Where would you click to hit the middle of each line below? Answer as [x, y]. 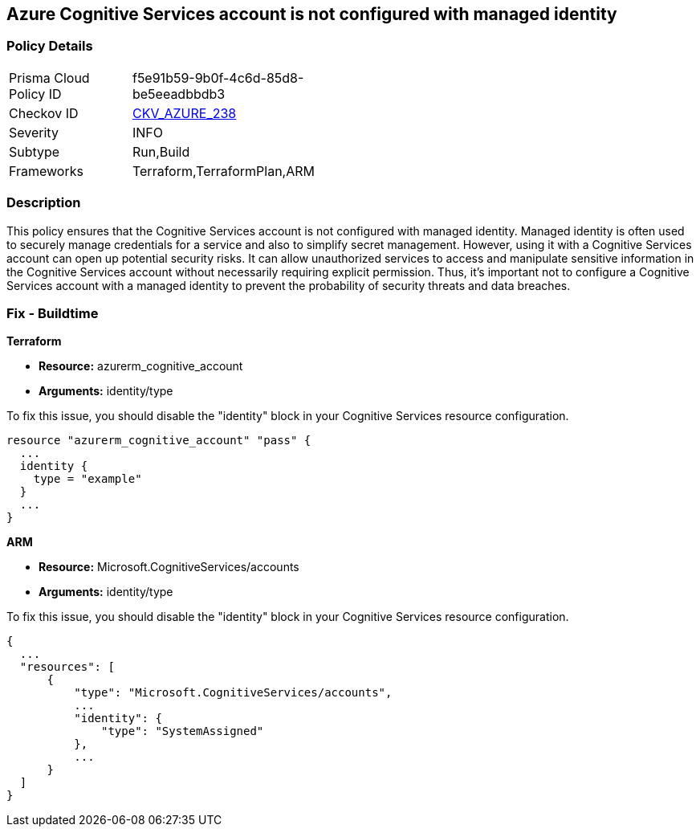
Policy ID [35, 94]
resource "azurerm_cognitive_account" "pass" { [159, 441]
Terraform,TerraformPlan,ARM [223, 171]
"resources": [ [67, 667]
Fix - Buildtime [53, 313]
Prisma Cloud [49, 78]
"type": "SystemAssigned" [183, 731]
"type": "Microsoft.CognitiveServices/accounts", [233, 693]
